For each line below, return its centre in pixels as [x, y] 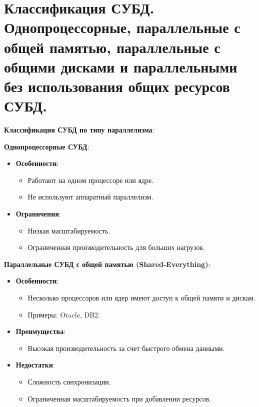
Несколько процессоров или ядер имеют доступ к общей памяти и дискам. [141, 297]
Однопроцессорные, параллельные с [122, 27]
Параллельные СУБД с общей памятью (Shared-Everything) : [107, 264]
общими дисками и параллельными [121, 66]
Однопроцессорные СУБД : [47, 146]
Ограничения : [38, 214]
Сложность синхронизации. [69, 381]
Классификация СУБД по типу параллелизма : [79, 130]
